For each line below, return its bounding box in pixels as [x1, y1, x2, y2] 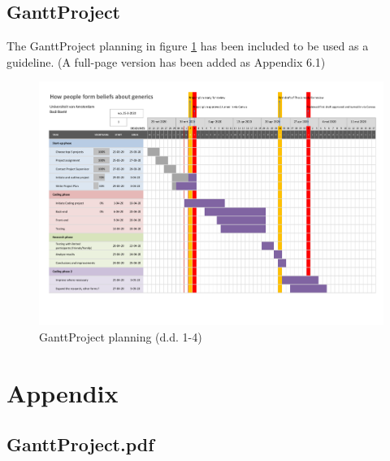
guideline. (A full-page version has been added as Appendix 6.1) [6, 53, 326, 70]
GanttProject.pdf [6, 432, 154, 457]
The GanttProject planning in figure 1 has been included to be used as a [6, 37, 369, 54]
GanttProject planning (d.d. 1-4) [39, 328, 202, 346]
